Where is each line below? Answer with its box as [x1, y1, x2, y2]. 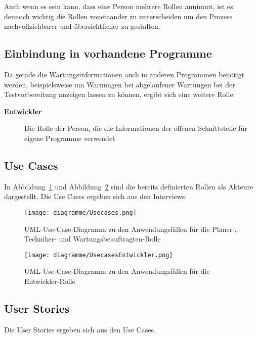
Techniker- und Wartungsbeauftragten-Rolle [24, 233, 161, 244]
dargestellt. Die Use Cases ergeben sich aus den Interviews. [4, 191, 187, 202]
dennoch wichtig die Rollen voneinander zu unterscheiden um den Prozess [4, 11, 233, 21]
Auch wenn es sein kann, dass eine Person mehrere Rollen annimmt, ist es [4, 1, 233, 11]
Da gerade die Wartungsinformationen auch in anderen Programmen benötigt [4, 69, 245, 79]
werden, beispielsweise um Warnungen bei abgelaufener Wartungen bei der [4, 79, 235, 89]
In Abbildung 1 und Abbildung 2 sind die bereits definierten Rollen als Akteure [4, 181, 253, 191]
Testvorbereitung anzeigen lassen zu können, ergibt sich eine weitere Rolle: [4, 89, 235, 100]
